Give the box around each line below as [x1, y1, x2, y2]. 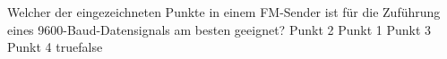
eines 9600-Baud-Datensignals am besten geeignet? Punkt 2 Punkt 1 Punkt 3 [7, 20, 432, 38]
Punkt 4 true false [7, 38, 103, 56]
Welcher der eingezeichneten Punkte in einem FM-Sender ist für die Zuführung [7, 3, 441, 21]
